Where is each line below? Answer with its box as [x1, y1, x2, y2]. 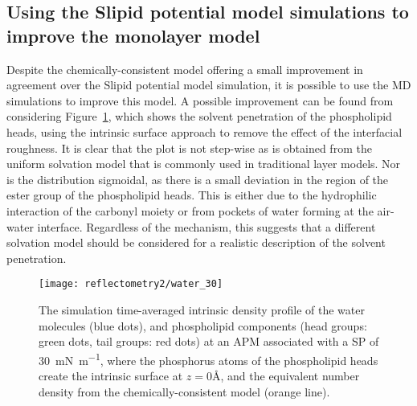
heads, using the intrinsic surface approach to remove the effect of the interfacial [6, 123, 403, 140]
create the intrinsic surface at [39, 367, 183, 383]
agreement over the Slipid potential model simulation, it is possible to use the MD [6, 76, 411, 93]
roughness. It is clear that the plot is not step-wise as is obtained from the [6, 139, 372, 156]
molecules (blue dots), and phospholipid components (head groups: [39, 317, 367, 334]
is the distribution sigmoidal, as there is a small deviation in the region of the [6, 170, 389, 187]
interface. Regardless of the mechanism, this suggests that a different [37, 218, 376, 235]
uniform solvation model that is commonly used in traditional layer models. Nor [6, 155, 401, 172]
